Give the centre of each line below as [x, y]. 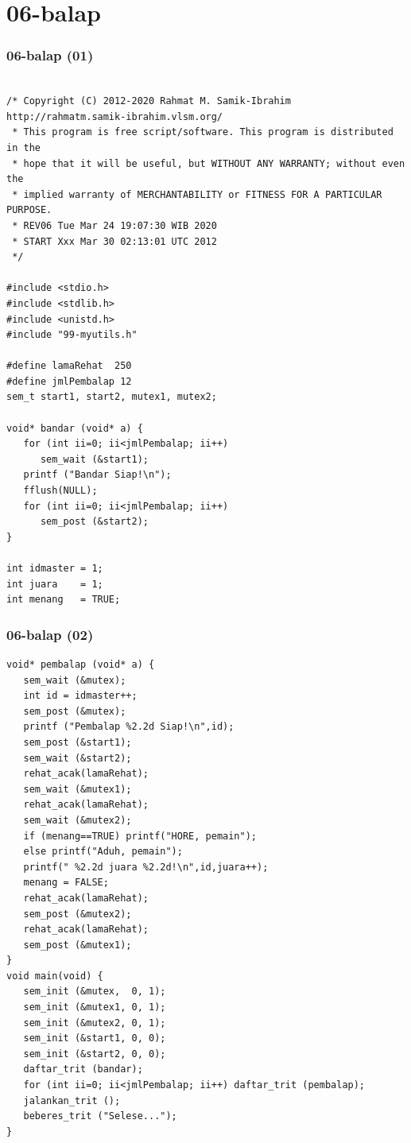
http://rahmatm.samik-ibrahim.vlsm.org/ [115, 116]
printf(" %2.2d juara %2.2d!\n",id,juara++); [146, 867]
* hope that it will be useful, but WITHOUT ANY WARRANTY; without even [209, 163]
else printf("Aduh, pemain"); [103, 852]
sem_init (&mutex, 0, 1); [95, 992]
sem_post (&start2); [94, 522]
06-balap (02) [50, 634]
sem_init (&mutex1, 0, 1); [95, 1007]
